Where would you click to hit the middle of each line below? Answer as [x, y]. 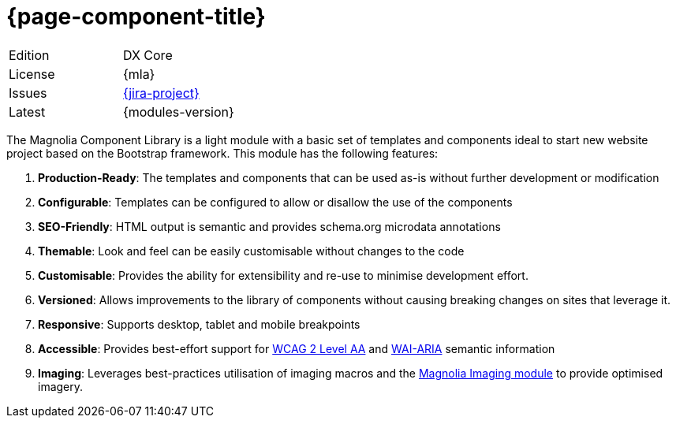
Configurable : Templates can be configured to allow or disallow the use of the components [275, 202]
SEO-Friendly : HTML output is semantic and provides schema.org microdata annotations [269, 226]
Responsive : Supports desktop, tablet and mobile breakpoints [199, 324]
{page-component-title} [136, 17]
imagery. [61, 386]
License [32, 74]
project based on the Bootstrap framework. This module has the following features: [222, 153]
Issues [28, 93]
